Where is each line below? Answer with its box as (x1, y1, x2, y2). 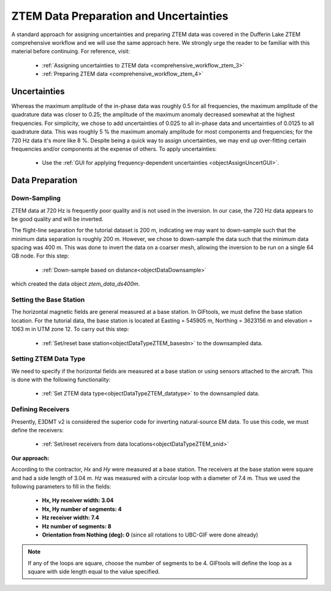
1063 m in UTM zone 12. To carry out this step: (11, 326, 129, 333)
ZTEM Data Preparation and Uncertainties (11, 9, 229, 23)
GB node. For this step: (11, 252, 70, 260)
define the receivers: (11, 427, 64, 434)
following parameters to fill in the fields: (11, 482, 112, 490)
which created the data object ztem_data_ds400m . (11, 280, 140, 288)
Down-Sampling (11, 194, 61, 202)
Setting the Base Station (11, 295, 85, 304)
